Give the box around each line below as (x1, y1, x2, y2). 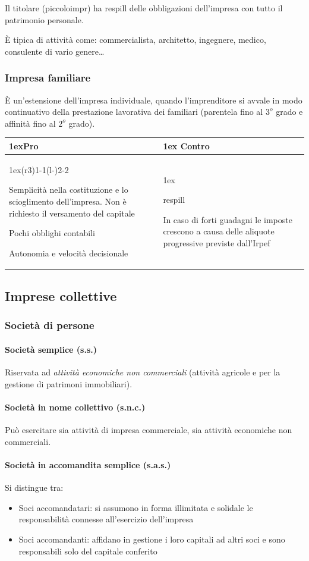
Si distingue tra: (5, 481, 64, 494)
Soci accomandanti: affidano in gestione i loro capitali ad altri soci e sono (18, 532, 285, 545)
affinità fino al (5, 117, 56, 129)
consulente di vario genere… (5, 45, 105, 57)
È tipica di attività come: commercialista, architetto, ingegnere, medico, (5, 33, 266, 46)
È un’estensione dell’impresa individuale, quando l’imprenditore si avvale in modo (5, 93, 302, 106)
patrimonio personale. (5, 13, 84, 26)
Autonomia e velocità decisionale (9, 246, 128, 259)
